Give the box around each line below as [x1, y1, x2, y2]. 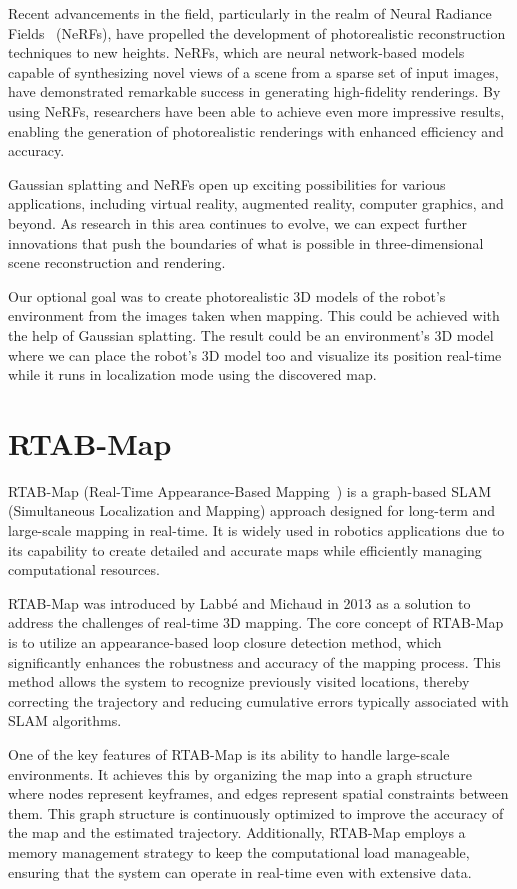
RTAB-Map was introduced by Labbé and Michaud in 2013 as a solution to [8, 592, 471, 613]
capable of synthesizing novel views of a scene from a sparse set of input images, [8, 61, 499, 82]
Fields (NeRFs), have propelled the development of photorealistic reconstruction [8, 22, 506, 43]
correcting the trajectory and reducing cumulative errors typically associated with [8, 690, 509, 711]
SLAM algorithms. [8, 710, 122, 731]
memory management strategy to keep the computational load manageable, [8, 841, 470, 862]
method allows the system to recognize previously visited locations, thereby [8, 671, 470, 692]
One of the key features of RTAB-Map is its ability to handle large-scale [8, 743, 450, 764]
